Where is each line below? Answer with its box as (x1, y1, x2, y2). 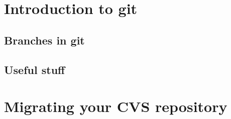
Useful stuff (4, 61, 65, 77)
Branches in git (4, 32, 85, 47)
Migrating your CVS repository (4, 96, 227, 116)
